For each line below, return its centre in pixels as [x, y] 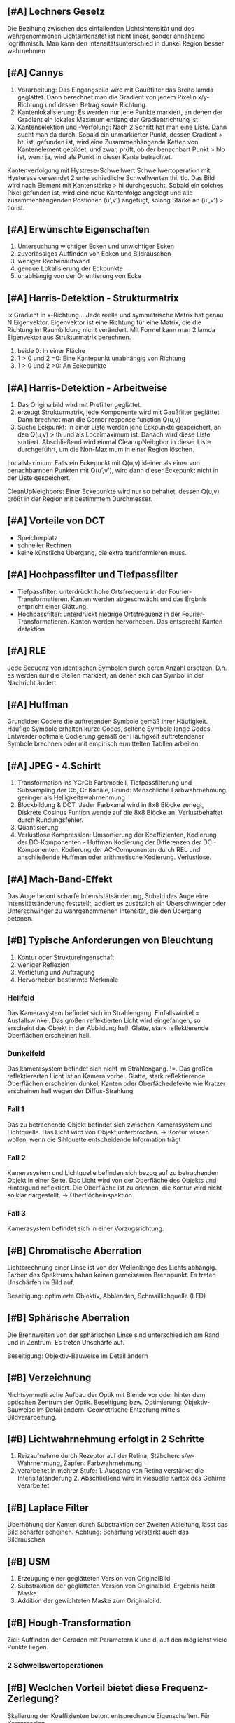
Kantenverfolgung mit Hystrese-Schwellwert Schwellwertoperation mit [109, 170]
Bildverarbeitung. [32, 1417]
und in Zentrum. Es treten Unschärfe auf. [66, 1342]
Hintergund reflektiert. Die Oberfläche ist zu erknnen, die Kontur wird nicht [115, 1188]
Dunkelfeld [26, 1053]
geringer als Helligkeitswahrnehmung [71, 797]
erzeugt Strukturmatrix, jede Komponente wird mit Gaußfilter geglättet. [119, 412]
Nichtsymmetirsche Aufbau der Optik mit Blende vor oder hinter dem [106, 1394]
